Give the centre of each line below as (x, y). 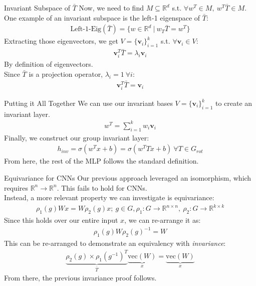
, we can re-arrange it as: (163, 220)
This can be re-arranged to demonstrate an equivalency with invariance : (115, 243)
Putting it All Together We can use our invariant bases (88, 103)
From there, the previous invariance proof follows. (80, 278)
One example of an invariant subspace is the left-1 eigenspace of (102, 17)
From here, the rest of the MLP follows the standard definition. (101, 161)
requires (16, 187)
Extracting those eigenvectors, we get (61, 41)
